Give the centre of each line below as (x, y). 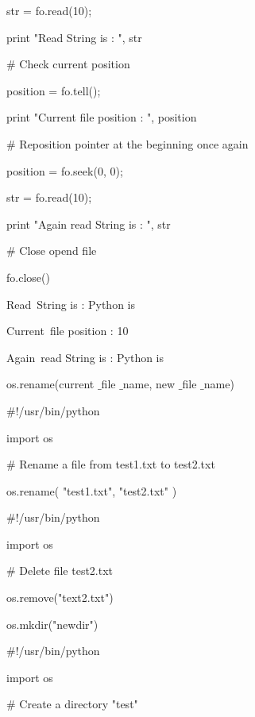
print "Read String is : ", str (74, 37)
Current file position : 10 (68, 331)
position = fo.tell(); (54, 90)
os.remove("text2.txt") (60, 597)
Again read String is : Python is (85, 357)
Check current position (75, 64)
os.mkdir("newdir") (52, 624)
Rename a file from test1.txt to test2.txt (117, 464)
